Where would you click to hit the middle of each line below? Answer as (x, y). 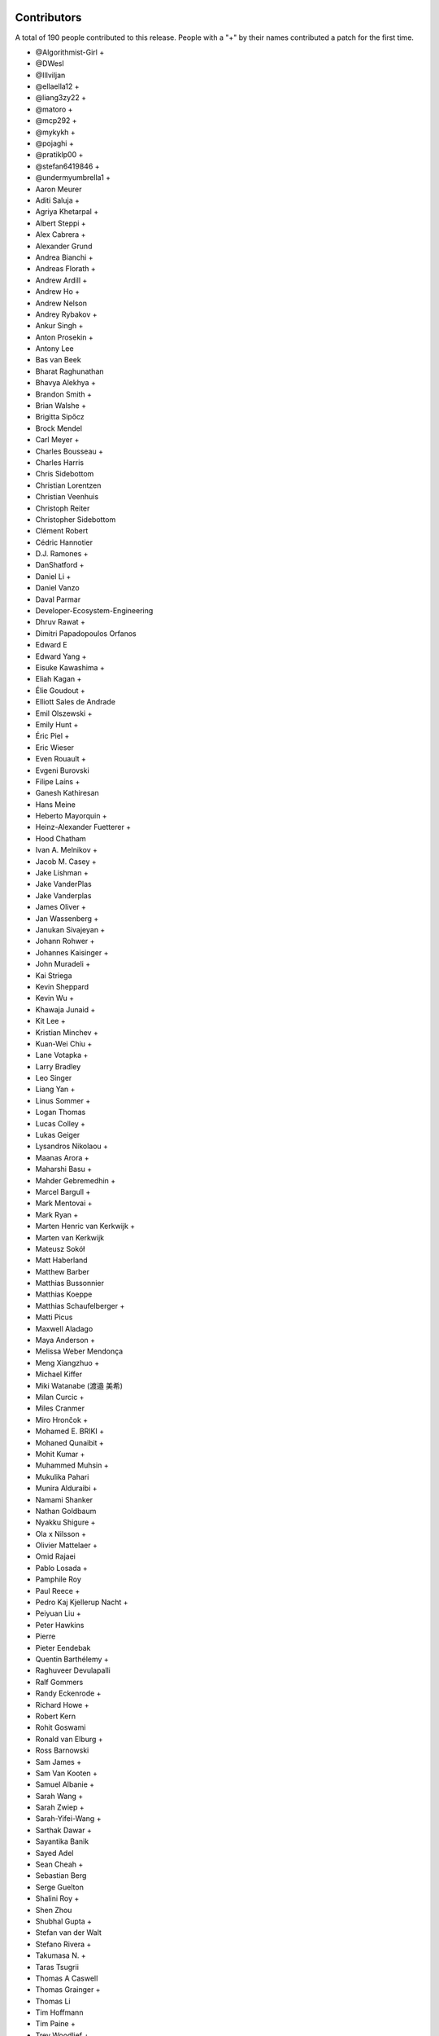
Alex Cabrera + (61, 235)
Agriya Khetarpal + (67, 212)
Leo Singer (54, 1078)
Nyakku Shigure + (65, 1522)
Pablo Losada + (62, 1568)
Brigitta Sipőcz (60, 417)
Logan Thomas (61, 1112)
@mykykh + (56, 132)
